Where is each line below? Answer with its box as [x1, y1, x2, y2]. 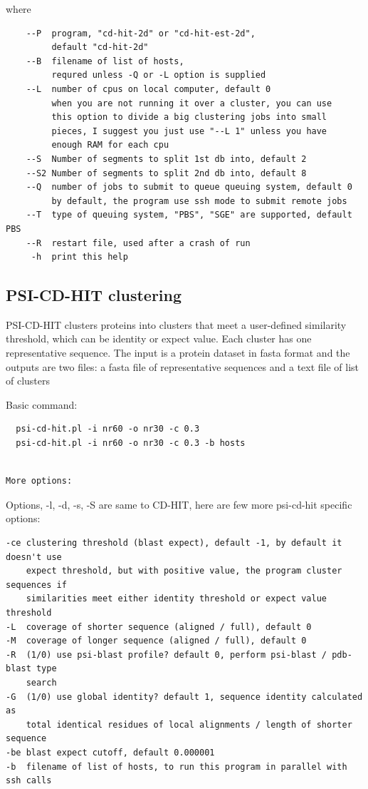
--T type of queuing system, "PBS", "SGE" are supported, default [26, 210, 352, 220]
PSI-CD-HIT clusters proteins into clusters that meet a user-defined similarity [6, 317, 347, 332]
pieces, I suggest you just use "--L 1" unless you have [51, 126, 327, 136]
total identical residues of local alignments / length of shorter [26, 719, 352, 730]
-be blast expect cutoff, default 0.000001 [6, 747, 215, 758]
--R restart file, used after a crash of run [26, 238, 251, 248]
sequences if [6, 579, 67, 590]
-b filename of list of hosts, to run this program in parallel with [6, 761, 347, 772]
